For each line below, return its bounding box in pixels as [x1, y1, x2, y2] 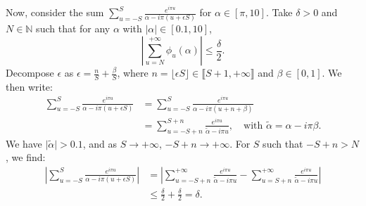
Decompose [6, 65, 54, 80]
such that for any [36, 21, 111, 36]
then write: [6, 79, 53, 94]
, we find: [6, 150, 46, 165]
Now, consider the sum [6, 5, 104, 20]
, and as [82, 136, 118, 150]
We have [6, 136, 42, 150]
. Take [265, 5, 293, 20]
